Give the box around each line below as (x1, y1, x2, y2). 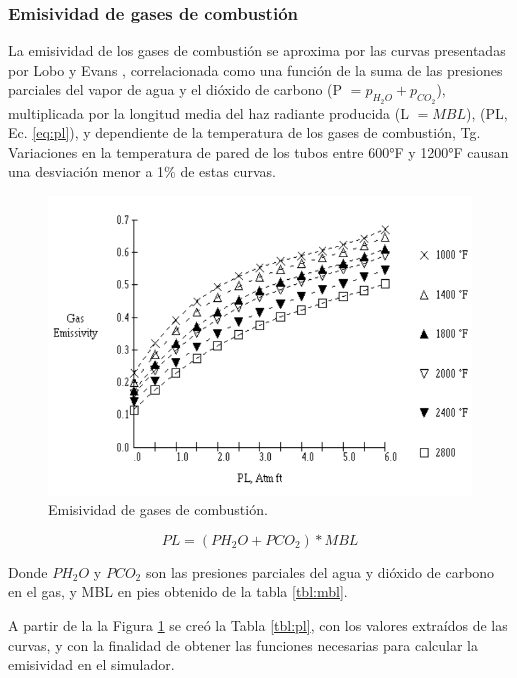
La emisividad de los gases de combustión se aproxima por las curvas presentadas (8, 40, 506, 61)
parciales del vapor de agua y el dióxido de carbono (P (8, 79, 343, 100)
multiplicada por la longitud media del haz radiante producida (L (8, 102, 409, 123)
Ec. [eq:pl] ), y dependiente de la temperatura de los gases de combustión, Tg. (8, 122, 481, 143)
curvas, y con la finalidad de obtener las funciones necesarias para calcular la (8, 634, 478, 655)
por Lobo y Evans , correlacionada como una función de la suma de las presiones (8, 59, 503, 80)
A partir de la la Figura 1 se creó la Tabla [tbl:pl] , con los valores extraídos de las (8, 614, 508, 635)
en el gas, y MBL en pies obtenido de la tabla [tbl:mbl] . (8, 581, 348, 602)
